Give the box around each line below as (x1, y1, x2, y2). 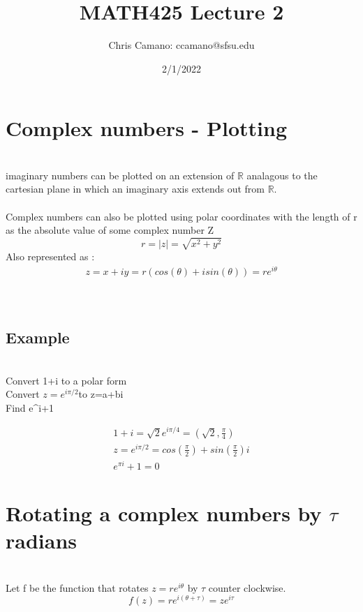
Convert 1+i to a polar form (6, 373, 127, 387)
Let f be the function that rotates (6, 580, 149, 595)
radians (6, 526, 77, 555)
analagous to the (246, 167, 318, 182)
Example (6, 327, 70, 348)
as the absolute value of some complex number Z (6, 223, 214, 237)
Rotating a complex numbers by (6, 498, 322, 527)
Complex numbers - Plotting (6, 114, 288, 142)
